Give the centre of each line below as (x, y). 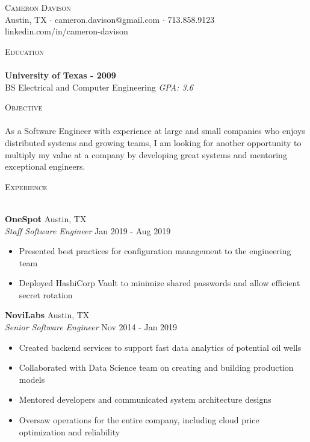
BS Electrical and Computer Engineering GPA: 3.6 (99, 87)
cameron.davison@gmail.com (107, 19)
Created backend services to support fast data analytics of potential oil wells (160, 347)
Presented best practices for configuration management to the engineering (155, 251)
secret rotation (46, 294)
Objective (24, 107)
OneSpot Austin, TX (46, 218)
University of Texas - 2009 (60, 75)
